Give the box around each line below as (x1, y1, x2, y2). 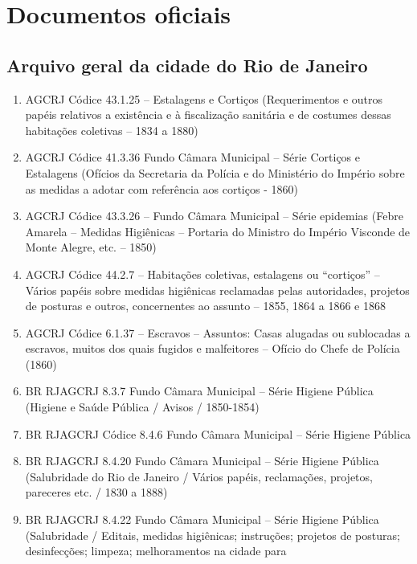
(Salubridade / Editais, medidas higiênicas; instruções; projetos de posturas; (25, 526, 400, 543)
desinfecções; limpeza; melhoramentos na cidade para (25, 542, 287, 559)
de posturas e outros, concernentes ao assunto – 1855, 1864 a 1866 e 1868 (25, 297, 386, 314)
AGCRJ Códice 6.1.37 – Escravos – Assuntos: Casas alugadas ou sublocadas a (25, 324, 411, 341)
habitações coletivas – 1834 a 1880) (25, 121, 198, 138)
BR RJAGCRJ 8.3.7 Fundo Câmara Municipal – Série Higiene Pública (25, 382, 374, 399)
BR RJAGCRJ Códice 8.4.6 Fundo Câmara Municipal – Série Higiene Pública (25, 425, 411, 442)
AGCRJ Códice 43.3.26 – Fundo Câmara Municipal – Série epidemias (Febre (25, 207, 403, 224)
